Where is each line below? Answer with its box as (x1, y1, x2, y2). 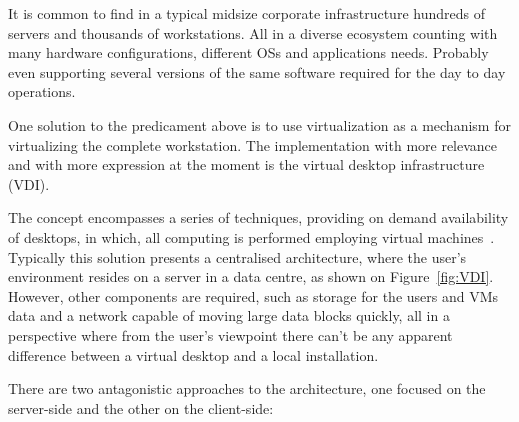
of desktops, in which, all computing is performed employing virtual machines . (8, 226, 495, 247)
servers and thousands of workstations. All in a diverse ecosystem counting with (8, 22, 498, 43)
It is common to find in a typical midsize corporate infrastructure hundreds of (8, 3, 485, 23)
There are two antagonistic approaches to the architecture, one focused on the (8, 378, 486, 399)
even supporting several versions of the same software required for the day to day (8, 61, 506, 82)
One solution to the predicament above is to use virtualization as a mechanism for (8, 114, 511, 135)
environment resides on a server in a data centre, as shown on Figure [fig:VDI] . (8, 266, 494, 287)
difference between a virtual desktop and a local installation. (8, 344, 379, 365)
